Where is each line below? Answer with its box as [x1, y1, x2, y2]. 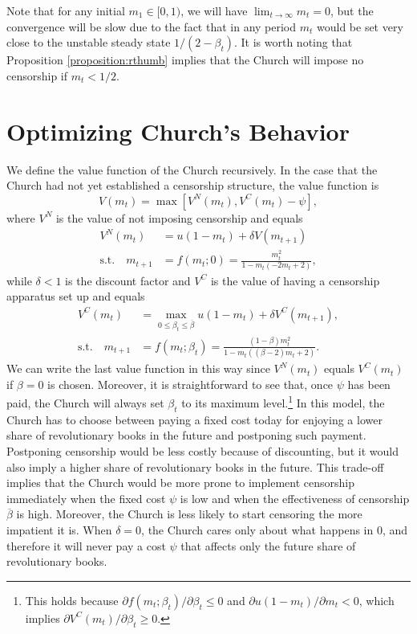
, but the [330, 2, 374, 18]
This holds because [25, 591, 119, 608]
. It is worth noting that [233, 34, 353, 51]
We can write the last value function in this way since [6, 360, 270, 377]
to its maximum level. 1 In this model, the [181, 392, 385, 411]
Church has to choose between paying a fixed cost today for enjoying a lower [6, 411, 383, 427]
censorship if [6, 67, 68, 84]
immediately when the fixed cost [6, 489, 166, 506]
